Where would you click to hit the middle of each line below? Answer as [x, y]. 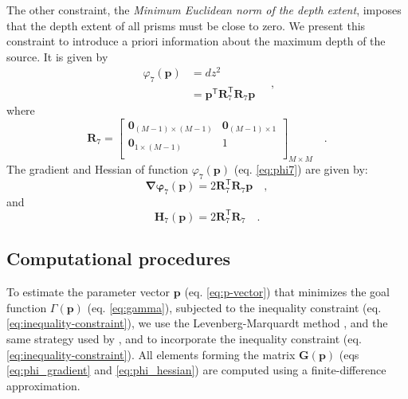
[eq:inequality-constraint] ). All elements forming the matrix [151, 354]
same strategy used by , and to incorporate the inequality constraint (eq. [184, 338]
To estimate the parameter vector [88, 292]
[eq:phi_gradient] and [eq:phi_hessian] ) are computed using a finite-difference [196, 370]
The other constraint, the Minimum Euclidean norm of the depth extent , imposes [204, 10]
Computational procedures [118, 258]
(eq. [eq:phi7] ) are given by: [301, 168]
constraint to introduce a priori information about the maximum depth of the [196, 41]
